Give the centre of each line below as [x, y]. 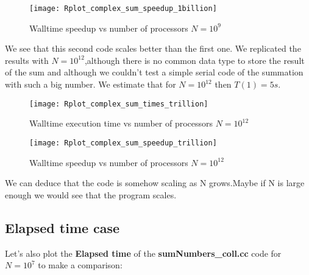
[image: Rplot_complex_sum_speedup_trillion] [123, 143]
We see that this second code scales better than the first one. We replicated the [153, 48]
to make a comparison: [80, 265]
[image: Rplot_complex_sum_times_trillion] [119, 104]
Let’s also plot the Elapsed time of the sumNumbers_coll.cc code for [143, 253]
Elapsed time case [62, 227]
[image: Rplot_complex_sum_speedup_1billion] [123, 9]
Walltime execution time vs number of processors [121, 123]
